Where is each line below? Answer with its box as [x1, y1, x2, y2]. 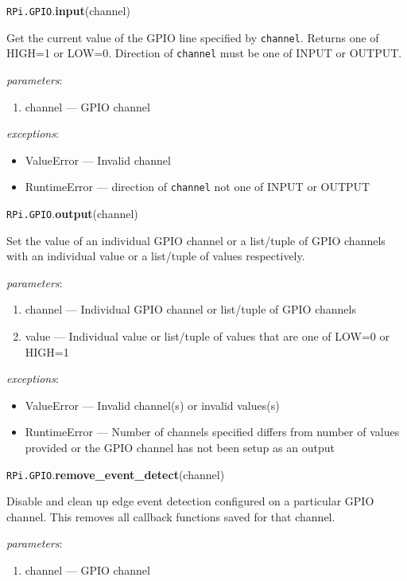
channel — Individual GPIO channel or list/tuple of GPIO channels [25, 301, 356, 318]
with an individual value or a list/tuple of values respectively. [6, 248, 305, 264]
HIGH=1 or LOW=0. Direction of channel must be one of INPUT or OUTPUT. [6, 45, 402, 61]
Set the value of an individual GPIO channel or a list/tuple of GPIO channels [6, 232, 386, 248]
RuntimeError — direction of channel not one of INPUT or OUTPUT [25, 178, 370, 195]
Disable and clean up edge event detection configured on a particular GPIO [6, 493, 374, 509]
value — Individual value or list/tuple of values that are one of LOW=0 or [25, 328, 390, 345]
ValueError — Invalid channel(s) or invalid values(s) [25, 396, 280, 413]
